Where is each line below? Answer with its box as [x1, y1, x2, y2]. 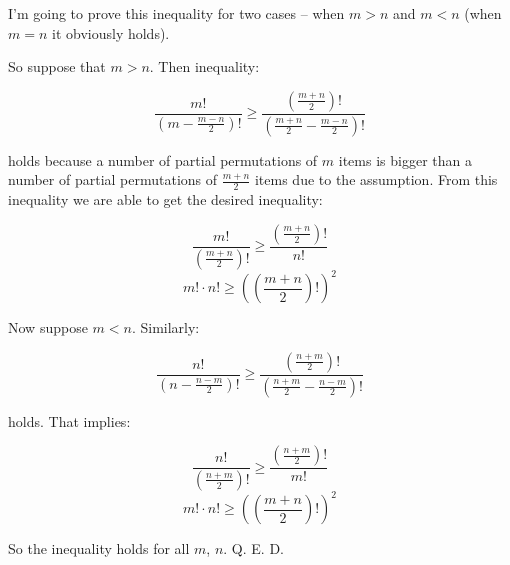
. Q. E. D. [223, 538, 284, 559]
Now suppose [8, 317, 88, 338]
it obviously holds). [52, 22, 170, 43]
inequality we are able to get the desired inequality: [8, 189, 323, 210]
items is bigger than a [338, 149, 472, 170]
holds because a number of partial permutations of [8, 149, 318, 170]
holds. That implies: [8, 410, 131, 431]
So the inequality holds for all [8, 538, 190, 559]
